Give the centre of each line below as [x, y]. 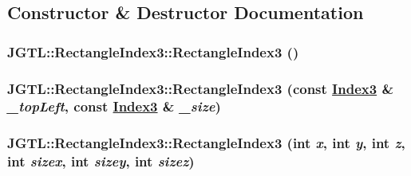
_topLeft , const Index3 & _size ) [114, 106]
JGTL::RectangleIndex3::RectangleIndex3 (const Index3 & [201, 88]
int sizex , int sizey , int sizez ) [101, 161]
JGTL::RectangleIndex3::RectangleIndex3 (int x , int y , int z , [206, 143]
